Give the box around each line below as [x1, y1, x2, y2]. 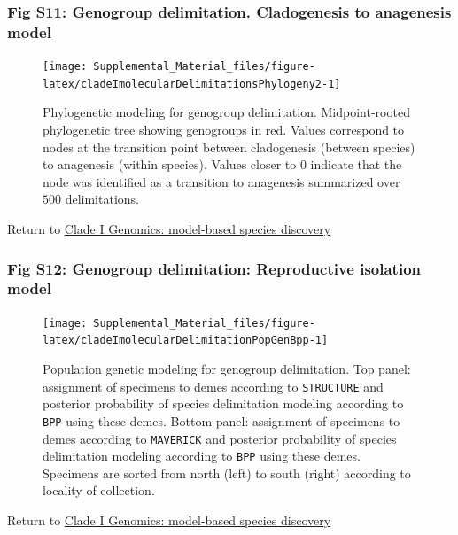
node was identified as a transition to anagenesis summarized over [43, 172, 400, 190]
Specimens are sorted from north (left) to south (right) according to [43, 463, 411, 482]
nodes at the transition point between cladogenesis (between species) [43, 137, 415, 156]
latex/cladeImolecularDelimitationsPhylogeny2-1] [43, 77, 341, 90]
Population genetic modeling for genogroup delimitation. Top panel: [43, 360, 411, 378]
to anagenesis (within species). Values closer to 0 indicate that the [43, 155, 402, 174]
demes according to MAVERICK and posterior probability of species [43, 429, 397, 447]
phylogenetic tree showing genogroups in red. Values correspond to [43, 120, 405, 139]
